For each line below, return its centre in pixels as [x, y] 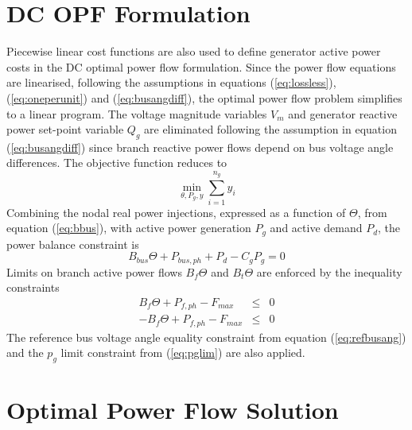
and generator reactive [343, 113]
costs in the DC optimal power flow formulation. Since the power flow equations [201, 66]
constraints [33, 287]
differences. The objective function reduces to [117, 163]
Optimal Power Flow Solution [173, 410]
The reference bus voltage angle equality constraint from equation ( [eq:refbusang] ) [206, 337]
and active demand [316, 228]
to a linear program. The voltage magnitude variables [137, 113]
